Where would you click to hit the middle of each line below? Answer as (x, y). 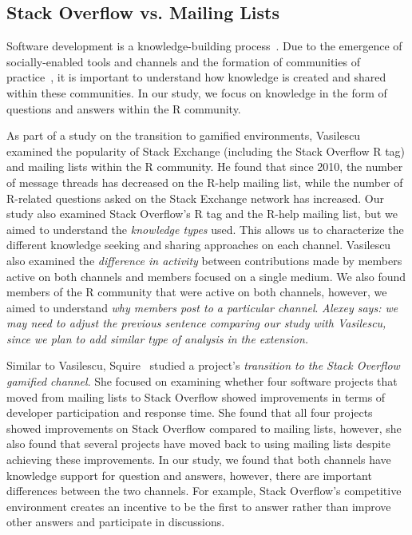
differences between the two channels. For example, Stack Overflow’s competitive (204, 491)
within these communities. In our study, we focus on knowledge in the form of (197, 92)
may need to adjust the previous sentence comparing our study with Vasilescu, (196, 323)
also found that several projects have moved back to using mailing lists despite (198, 444)
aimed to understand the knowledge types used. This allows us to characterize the (205, 229)
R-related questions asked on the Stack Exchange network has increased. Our (196, 198)
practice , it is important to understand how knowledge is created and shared (196, 77)
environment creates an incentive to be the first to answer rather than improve (199, 506)
